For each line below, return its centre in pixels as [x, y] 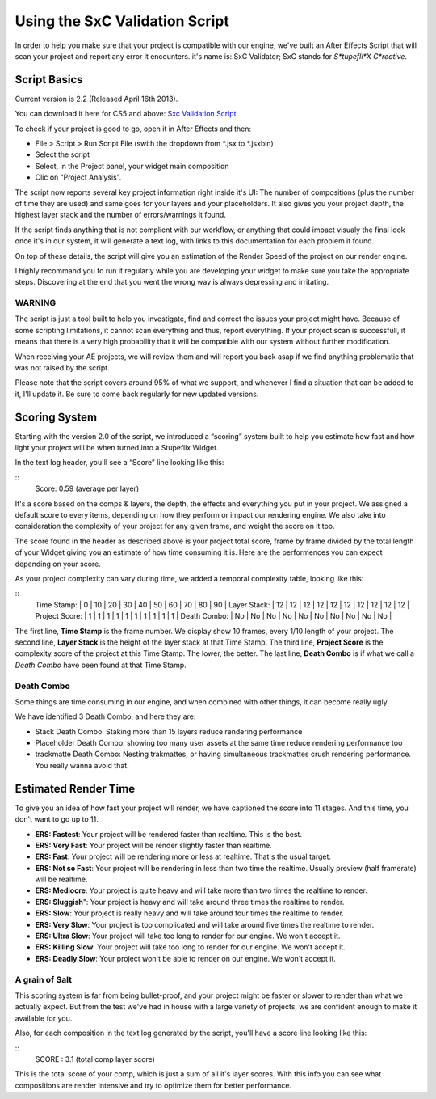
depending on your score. [58, 564]
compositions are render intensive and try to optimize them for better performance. [153, 1085]
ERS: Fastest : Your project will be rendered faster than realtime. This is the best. [169, 834]
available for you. [44, 1018]
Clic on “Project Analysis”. [78, 177]
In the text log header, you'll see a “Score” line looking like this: [119, 463]
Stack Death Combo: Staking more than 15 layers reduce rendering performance [169, 731]
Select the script [63, 154]
